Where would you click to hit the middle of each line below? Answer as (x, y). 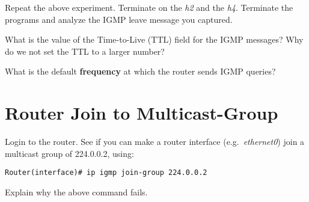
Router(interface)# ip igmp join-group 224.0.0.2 (106, 173)
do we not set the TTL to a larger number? (85, 51)
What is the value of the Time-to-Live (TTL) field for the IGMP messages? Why (154, 39)
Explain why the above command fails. (76, 191)
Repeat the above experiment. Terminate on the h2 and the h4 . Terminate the (149, 7)
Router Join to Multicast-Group (142, 113)
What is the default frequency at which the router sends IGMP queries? (140, 71)
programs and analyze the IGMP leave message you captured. (119, 19)
